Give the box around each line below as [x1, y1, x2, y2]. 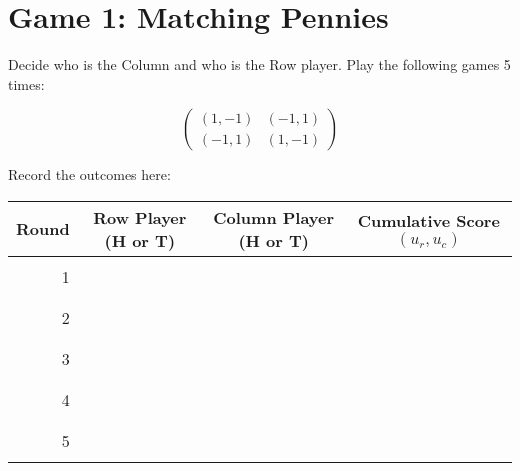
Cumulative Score [357, 209, 500, 233]
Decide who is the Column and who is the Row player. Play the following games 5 [8, 54, 511, 75]
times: [8, 73, 45, 94]
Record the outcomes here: [8, 164, 171, 185]
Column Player [213, 205, 335, 229]
